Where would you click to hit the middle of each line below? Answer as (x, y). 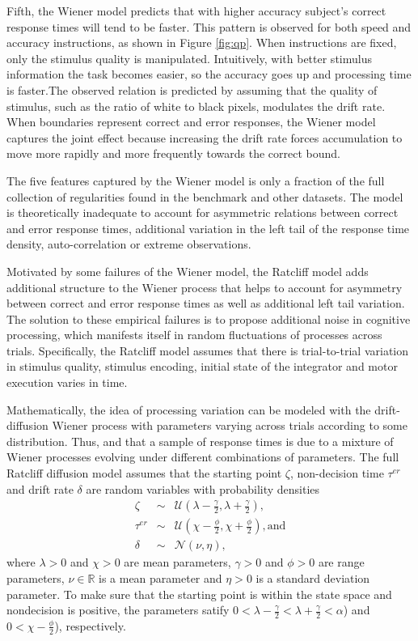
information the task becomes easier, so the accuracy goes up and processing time (209, 74)
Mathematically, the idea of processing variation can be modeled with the (189, 409)
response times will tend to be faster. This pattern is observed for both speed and (209, 26)
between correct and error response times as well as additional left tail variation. (206, 303)
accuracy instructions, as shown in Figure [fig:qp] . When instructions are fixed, (202, 42)
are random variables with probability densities (203, 488)
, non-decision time (337, 473)
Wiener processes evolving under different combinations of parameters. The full (203, 457)
